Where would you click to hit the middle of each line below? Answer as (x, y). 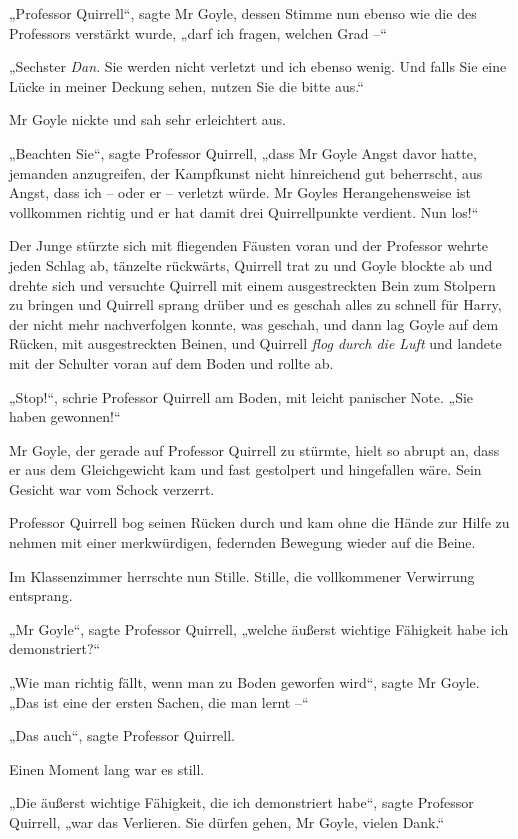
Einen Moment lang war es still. (107, 768)
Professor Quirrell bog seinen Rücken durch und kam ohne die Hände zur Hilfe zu (259, 522)
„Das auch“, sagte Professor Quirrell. (122, 735)
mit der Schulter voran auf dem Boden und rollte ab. (171, 362)
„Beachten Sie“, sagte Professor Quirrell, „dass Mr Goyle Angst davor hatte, (243, 152)
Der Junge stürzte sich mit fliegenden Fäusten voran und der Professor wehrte (249, 245)
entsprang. (41, 595)
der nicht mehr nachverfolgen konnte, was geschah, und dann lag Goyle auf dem (254, 323)
